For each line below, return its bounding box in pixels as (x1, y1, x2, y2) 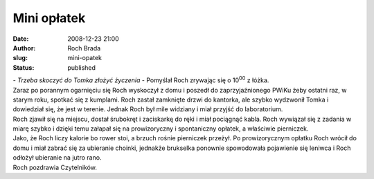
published (67, 63, 96, 72)
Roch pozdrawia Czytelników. (12, 163, 97, 171)
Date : (12, 35, 29, 43)
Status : (12, 63, 35, 72)
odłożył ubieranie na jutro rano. (12, 153, 102, 162)
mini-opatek (67, 54, 103, 62)
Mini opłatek (12, 10, 86, 26)
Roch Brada (67, 44, 101, 52)
